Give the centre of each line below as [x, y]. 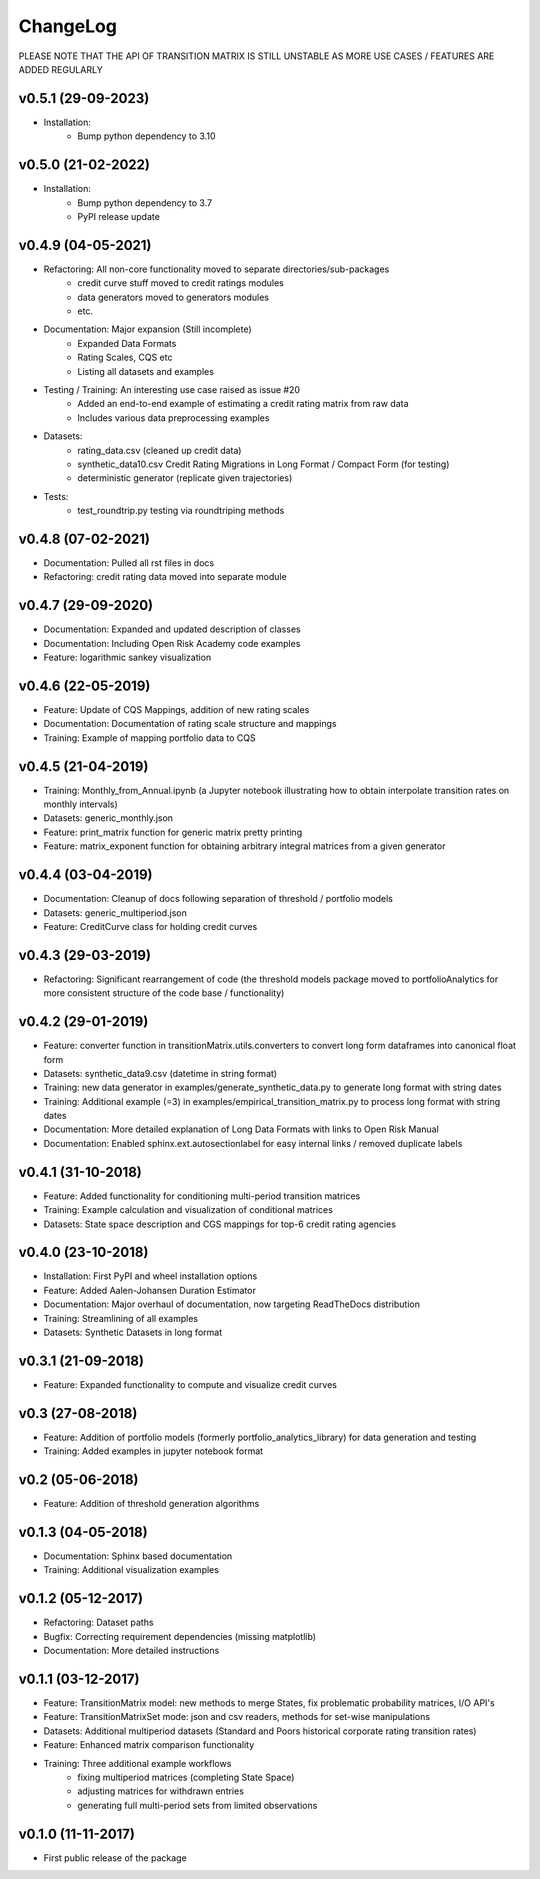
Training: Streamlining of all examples [121, 1318]
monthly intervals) [81, 804]
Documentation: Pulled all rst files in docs [129, 562]
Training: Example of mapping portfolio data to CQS [150, 737]
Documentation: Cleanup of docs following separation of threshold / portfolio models [218, 899]
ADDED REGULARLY [61, 69]
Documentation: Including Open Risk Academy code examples [172, 643]
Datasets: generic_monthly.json [108, 818]
